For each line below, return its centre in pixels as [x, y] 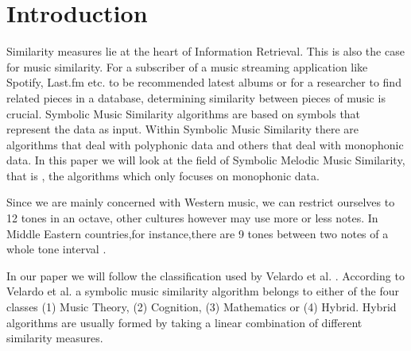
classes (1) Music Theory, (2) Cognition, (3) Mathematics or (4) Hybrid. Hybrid [202, 307]
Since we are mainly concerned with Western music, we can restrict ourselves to [201, 202]
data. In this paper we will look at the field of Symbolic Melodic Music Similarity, [206, 160]
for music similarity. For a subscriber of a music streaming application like [187, 66]
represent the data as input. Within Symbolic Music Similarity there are [183, 129]
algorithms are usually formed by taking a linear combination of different [184, 322]
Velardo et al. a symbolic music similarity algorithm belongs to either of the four [203, 291]
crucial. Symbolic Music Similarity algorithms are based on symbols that [184, 113]
